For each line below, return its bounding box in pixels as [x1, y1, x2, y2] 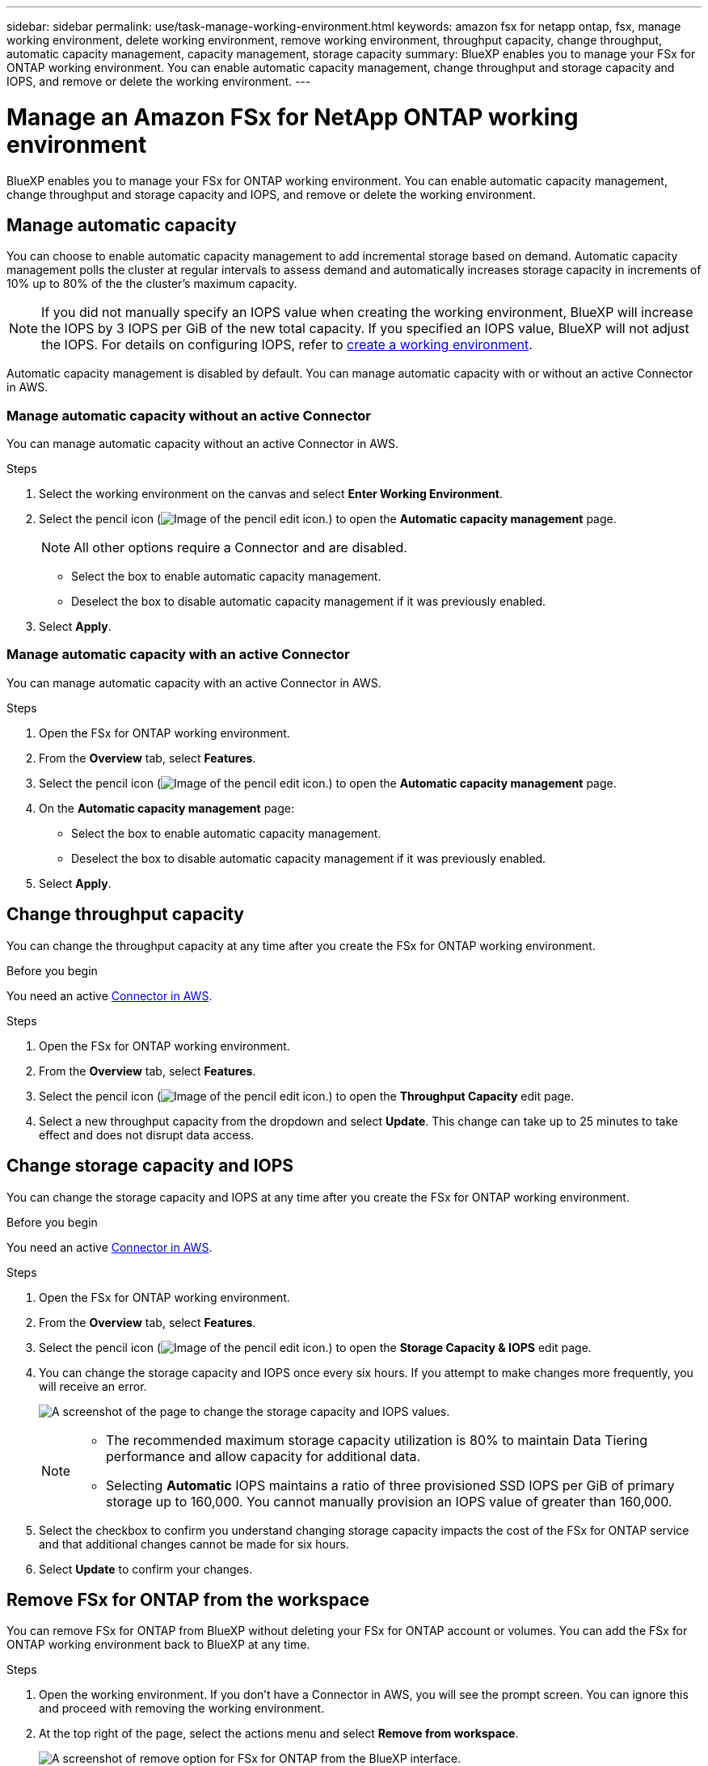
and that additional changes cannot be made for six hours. [39, 1536, 349, 1551]
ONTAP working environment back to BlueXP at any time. [6, 1637, 310, 1652]
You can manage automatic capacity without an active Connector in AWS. [6, 437, 398, 451]
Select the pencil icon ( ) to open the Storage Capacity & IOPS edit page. [39, 1340, 592, 1354]
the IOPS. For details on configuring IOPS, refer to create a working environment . [41, 336, 533, 353]
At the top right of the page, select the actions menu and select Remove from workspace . [39, 1726, 519, 1741]
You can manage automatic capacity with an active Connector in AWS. [6, 675, 381, 690]
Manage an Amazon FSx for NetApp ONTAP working [6, 103, 579, 131]
